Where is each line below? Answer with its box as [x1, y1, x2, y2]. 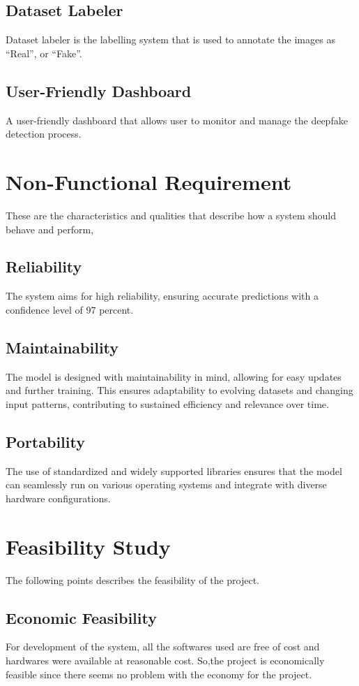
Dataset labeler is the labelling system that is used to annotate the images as [6, 32, 335, 47]
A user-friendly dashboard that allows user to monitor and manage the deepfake [6, 112, 348, 127]
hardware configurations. [6, 490, 111, 505]
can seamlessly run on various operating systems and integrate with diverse [6, 477, 327, 492]
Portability [6, 430, 85, 452]
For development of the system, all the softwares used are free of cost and [6, 639, 320, 654]
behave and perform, [6, 221, 94, 236]
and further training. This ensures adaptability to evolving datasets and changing [6, 383, 353, 397]
